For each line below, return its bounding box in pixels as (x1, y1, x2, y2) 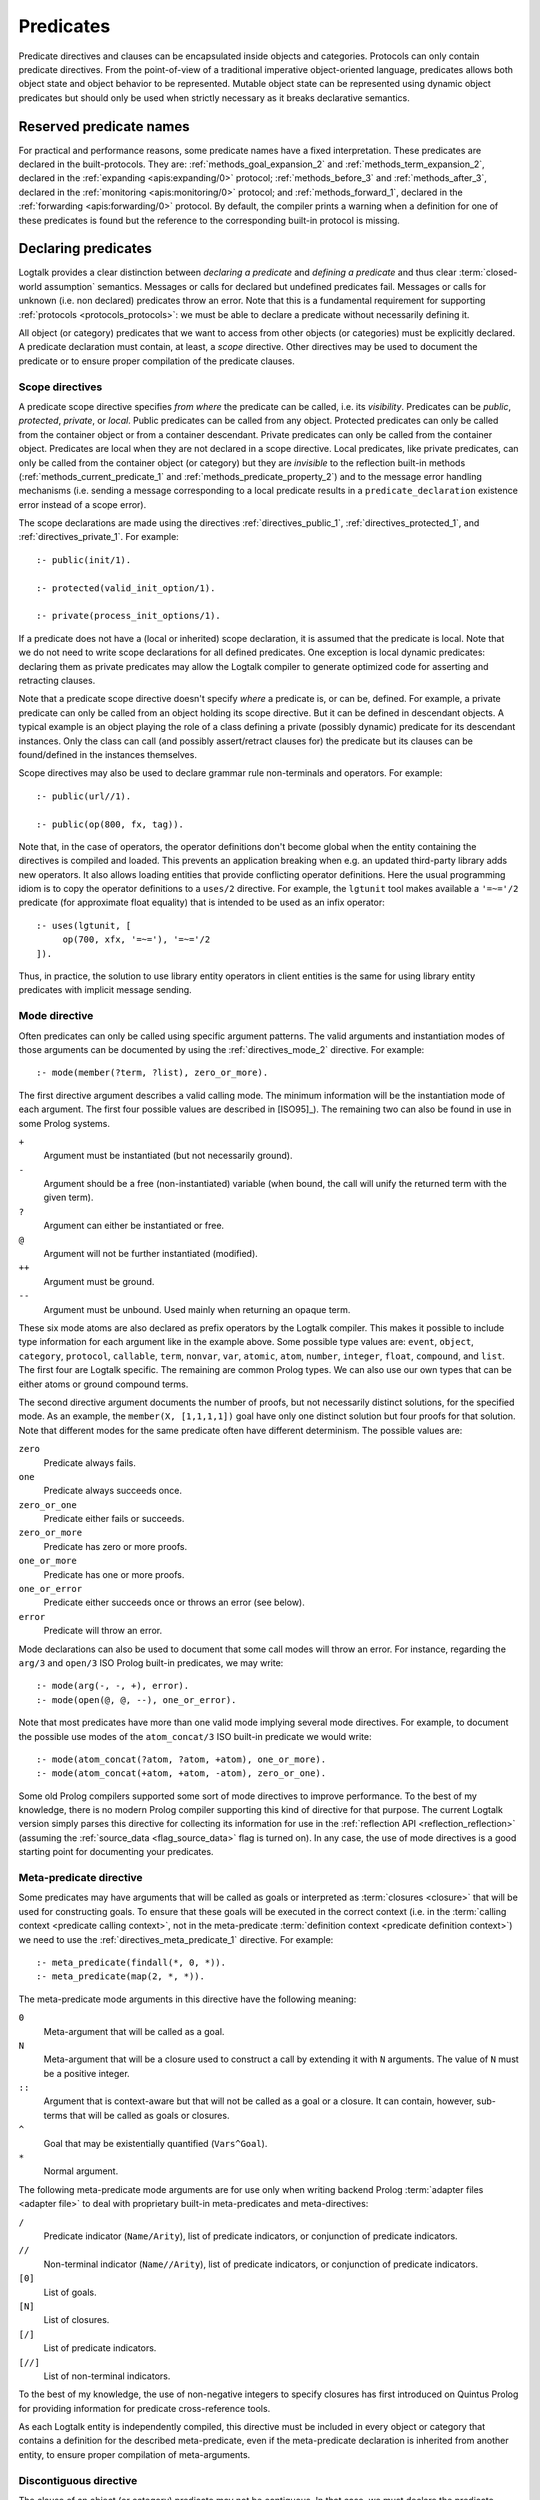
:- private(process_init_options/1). (36, 610, 222, 622)
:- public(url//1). (36, 790, 132, 802)
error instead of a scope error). (18, 498, 147, 510)
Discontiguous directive (18, 2473, 138, 2487)
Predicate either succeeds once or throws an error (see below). (43, 1596, 305, 1609)
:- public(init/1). (36, 554, 132, 565)
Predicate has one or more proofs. (43, 1568, 185, 1580)
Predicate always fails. (43, 1456, 137, 1469)
